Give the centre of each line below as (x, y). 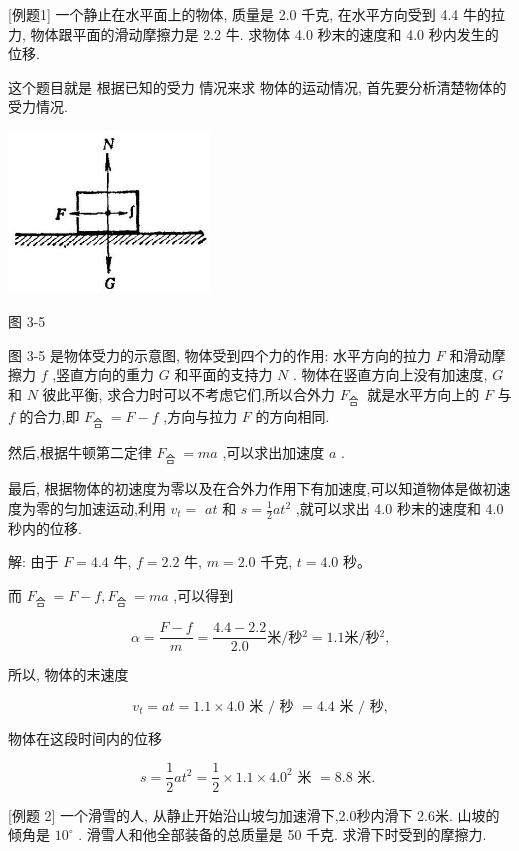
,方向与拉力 (200, 416)
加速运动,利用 (121, 508)
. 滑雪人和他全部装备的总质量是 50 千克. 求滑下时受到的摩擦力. (282, 834)
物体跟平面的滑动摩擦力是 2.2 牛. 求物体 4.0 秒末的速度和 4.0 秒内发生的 (264, 33)
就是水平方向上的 (423, 393)
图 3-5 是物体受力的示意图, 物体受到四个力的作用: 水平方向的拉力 (220, 354)
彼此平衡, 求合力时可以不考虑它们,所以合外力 (189, 393)
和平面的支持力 (223, 374)
